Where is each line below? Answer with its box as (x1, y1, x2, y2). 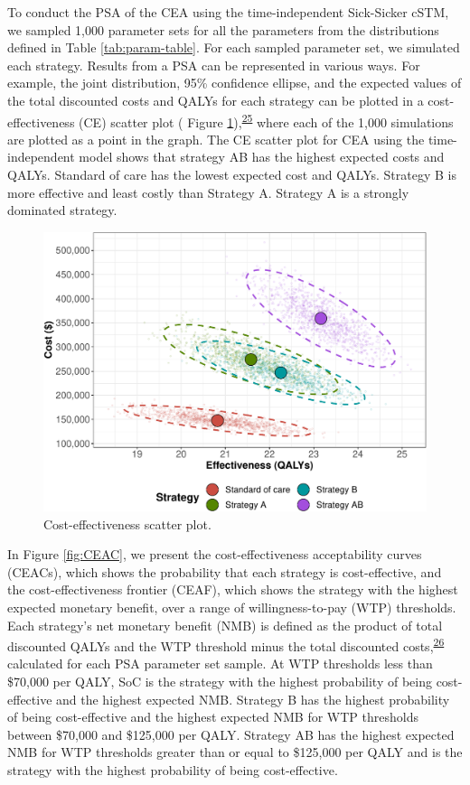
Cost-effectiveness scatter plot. (43, 514, 211, 533)
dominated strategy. (7, 201, 117, 220)
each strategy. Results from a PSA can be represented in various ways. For (7, 55, 420, 74)
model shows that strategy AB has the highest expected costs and (79, 147, 445, 166)
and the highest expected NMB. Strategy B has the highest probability (56, 689, 450, 708)
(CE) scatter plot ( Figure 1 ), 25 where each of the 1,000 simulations (79, 109, 454, 131)
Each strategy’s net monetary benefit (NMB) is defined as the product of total (7, 615, 443, 634)
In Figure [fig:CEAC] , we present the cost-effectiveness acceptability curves (7, 545, 422, 564)
